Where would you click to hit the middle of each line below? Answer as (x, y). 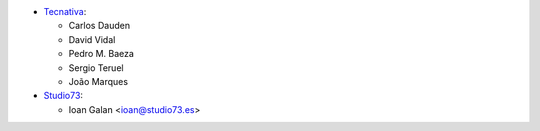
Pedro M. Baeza (101, 54)
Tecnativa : (65, 11)
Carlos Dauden (99, 26)
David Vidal (92, 39)
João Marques (98, 81)
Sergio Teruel (96, 67)
